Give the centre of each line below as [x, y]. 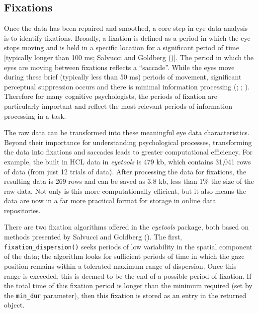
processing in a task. [35, 116]
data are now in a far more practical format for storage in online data [110, 200]
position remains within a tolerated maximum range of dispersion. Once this [120, 266]
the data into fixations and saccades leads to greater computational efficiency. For [128, 152]
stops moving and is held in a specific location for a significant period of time [122, 47]
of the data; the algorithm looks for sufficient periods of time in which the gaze [124, 256]
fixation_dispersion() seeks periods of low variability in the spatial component [128, 246]
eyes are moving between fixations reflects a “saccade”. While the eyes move [119, 67]
